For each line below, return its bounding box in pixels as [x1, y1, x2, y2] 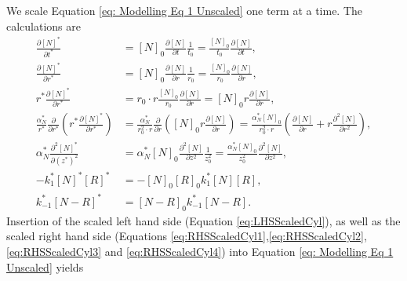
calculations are [6, 17, 82, 34]
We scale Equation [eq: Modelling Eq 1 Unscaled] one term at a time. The [6, 2, 363, 18]
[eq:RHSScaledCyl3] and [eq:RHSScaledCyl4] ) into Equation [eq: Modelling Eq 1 [6, 243, 394, 259]
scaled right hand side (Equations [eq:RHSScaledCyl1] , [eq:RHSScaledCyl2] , [6, 228, 367, 244]
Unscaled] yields [6, 258, 84, 275]
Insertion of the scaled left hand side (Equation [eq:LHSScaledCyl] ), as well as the [6, 212, 401, 228]
